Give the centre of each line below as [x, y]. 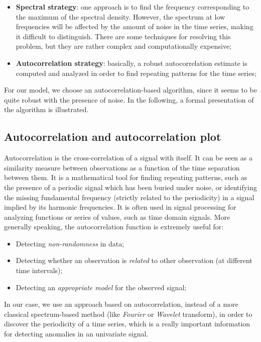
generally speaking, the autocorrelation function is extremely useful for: [114, 227]
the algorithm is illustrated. [46, 109]
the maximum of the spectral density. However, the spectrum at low [120, 16]
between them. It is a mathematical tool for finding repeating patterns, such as [126, 177]
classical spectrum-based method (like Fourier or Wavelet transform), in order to [128, 314]
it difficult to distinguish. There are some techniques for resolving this [123, 36]
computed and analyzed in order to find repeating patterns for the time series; [136, 73]
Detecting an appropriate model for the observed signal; [101, 287]
